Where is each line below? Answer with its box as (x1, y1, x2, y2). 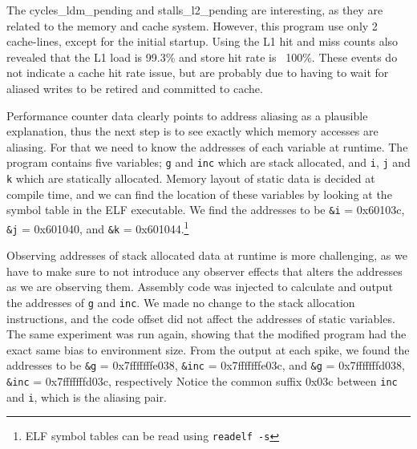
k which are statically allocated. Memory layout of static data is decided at (6, 170, 375, 186)
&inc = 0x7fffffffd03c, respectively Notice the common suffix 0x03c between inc (6, 373, 398, 390)
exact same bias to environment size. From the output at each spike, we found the (6, 341, 410, 358)
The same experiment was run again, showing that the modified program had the (6, 326, 407, 342)
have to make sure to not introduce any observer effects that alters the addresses (6, 262, 403, 279)
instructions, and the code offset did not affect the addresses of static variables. (6, 309, 395, 326)
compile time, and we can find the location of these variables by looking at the (6, 185, 392, 202)
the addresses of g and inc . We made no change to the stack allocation (6, 294, 355, 310)
